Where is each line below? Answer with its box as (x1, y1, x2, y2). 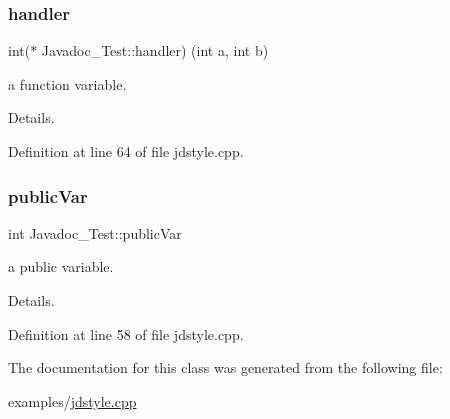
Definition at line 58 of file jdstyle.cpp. (8, 323, 244, 344)
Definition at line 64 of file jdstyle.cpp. (8, 141, 244, 161)
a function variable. (8, 73, 127, 94)
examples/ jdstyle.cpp (8, 390, 137, 411)
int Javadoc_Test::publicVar (8, 222, 182, 243)
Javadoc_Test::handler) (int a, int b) (41, 40, 269, 61)
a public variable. (8, 256, 114, 277)
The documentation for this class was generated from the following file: (8, 357, 443, 378)
